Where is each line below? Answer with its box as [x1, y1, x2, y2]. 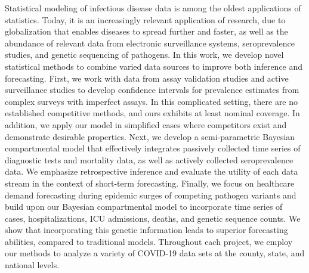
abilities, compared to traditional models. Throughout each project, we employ [5, 235, 293, 247]
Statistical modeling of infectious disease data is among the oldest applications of [5, 2, 301, 14]
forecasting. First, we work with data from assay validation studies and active [5, 72, 289, 84]
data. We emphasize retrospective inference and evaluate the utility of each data [5, 165, 298, 178]
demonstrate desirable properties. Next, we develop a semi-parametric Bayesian [5, 130, 295, 142]
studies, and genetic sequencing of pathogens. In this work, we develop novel [5, 48, 284, 61]
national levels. [5, 259, 60, 271]
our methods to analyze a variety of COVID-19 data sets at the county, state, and [5, 247, 305, 259]
